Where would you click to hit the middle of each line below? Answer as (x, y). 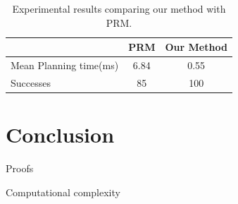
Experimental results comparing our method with (119, 8)
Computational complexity (63, 192)
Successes (31, 82)
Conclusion (60, 134)
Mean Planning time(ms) (65, 65)
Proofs (20, 168)
